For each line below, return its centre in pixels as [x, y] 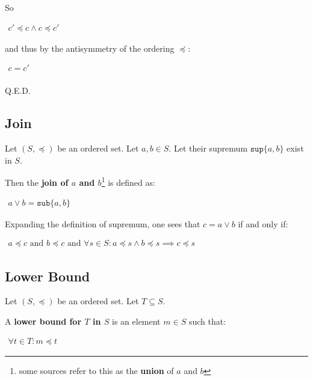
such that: [207, 321]
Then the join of [37, 182]
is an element [136, 321]
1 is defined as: [128, 181]
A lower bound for [43, 321]
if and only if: [263, 223]
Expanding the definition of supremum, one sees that [103, 223]
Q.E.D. [18, 90]
